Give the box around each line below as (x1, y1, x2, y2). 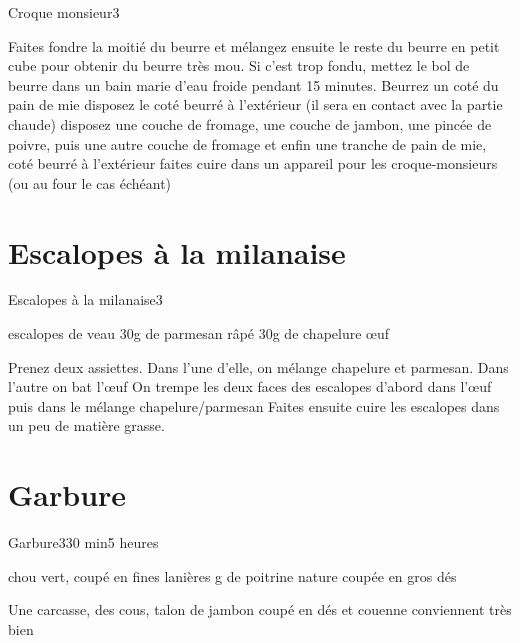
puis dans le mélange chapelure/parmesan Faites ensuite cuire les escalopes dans (8, 395, 500, 416)
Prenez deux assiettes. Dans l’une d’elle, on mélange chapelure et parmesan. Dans (8, 356, 509, 377)
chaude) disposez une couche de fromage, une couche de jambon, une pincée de (8, 113, 492, 134)
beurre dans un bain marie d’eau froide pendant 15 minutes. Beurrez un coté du (8, 74, 499, 95)
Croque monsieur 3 (8, 2, 120, 22)
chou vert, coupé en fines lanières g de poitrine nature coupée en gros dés (8, 565, 457, 586)
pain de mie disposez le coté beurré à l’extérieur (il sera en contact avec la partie (8, 94, 503, 115)
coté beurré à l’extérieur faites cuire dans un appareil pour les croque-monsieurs (8, 153, 498, 174)
